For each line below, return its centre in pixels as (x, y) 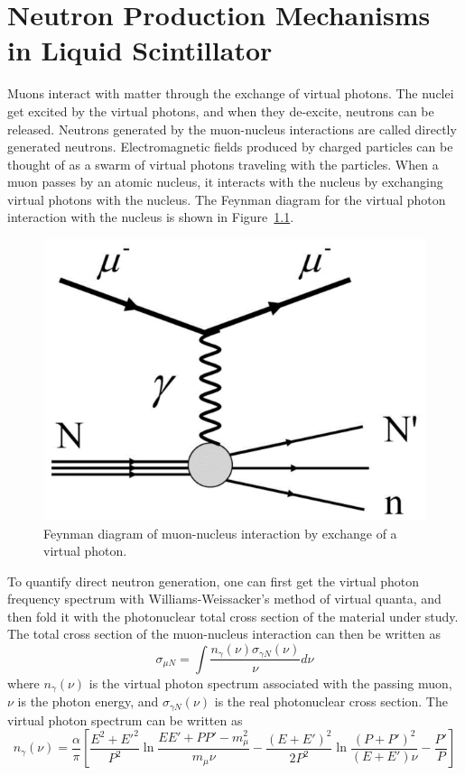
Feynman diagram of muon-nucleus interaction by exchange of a (220, 533)
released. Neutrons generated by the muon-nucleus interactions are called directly (232, 129)
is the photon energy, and (88, 701)
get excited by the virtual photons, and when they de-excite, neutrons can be (221, 111)
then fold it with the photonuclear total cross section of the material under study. (233, 616)
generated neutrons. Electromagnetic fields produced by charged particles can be (230, 147)
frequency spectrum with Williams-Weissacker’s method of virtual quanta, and (224, 599)
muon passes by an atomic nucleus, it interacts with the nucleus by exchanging (225, 182)
